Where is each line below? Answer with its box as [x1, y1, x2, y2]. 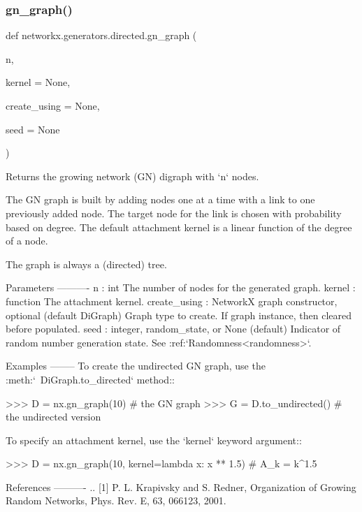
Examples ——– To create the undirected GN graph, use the [6, 358, 266, 373]
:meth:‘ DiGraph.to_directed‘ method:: [6, 372, 175, 386]
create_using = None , [6, 98, 100, 112]
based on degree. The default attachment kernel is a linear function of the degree [6, 219, 352, 234]
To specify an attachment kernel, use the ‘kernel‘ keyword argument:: [6, 432, 302, 447]
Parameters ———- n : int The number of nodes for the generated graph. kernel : [6, 280, 356, 295]
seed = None [6, 122, 60, 136]
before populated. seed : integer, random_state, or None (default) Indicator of [6, 321, 341, 336]
